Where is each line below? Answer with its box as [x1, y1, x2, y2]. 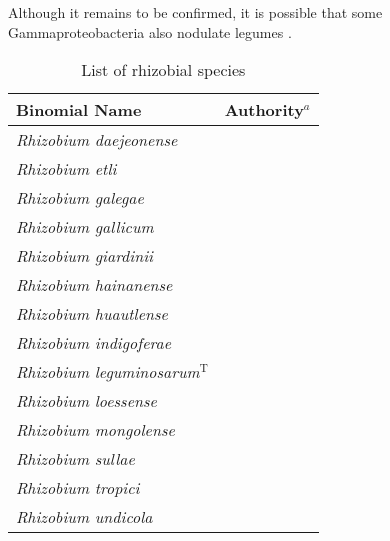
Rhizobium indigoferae [16, 331, 172, 355]
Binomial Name [16, 98, 142, 122]
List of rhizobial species [81, 58, 246, 82]
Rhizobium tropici [16, 476, 140, 500]
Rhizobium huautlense [16, 302, 168, 326]
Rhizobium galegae [16, 186, 144, 210]
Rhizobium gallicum [16, 215, 154, 239]
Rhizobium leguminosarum [16, 360, 200, 384]
